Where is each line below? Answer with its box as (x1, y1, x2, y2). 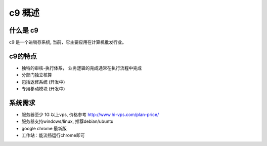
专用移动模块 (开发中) (21, 86, 65, 92)
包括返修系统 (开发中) (21, 79, 65, 85)
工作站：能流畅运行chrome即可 (21, 132, 85, 138)
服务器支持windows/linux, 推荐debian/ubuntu (21, 118, 114, 124)
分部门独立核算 (21, 72, 52, 78)
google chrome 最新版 (21, 125, 67, 131)
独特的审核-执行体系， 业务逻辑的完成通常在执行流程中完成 (21, 65, 142, 71)
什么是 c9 (9, 26, 39, 35)
